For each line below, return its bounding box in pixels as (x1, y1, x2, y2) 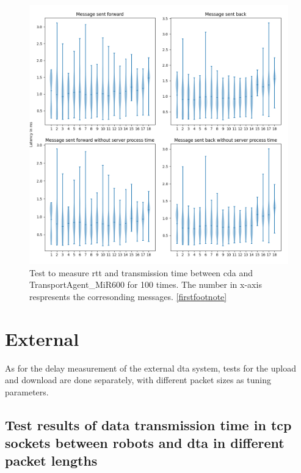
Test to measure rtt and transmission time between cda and (29, 266, 253, 279)
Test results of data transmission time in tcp (5, 415, 292, 434)
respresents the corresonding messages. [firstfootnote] (29, 290, 227, 302)
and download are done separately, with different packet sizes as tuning (5, 373, 271, 386)
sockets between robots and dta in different (5, 433, 285, 452)
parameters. (5, 385, 49, 398)
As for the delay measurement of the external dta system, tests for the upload (5, 361, 296, 374)
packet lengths (5, 451, 98, 470)
